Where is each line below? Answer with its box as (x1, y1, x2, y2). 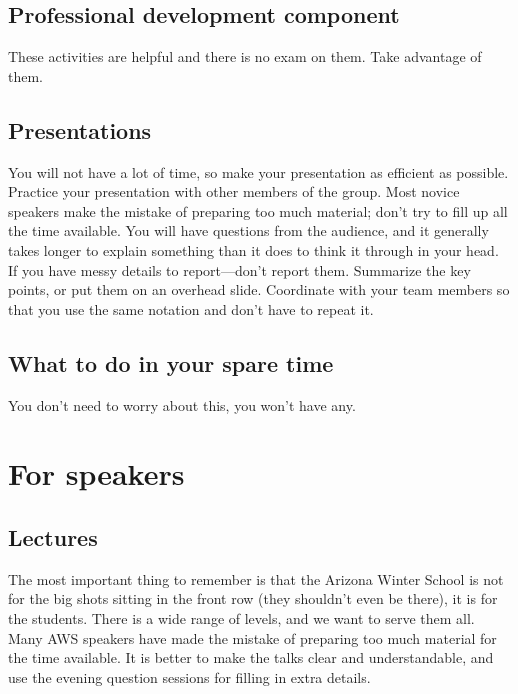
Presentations (8, 114, 152, 145)
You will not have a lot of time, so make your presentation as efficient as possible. (8, 161, 509, 182)
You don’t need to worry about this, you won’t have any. (8, 394, 356, 415)
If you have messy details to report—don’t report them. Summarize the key (8, 259, 471, 280)
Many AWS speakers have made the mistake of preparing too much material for (8, 627, 497, 648)
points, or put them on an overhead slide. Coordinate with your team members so (8, 279, 510, 300)
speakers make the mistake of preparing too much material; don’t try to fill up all (8, 200, 508, 221)
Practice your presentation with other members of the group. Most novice (8, 181, 460, 202)
